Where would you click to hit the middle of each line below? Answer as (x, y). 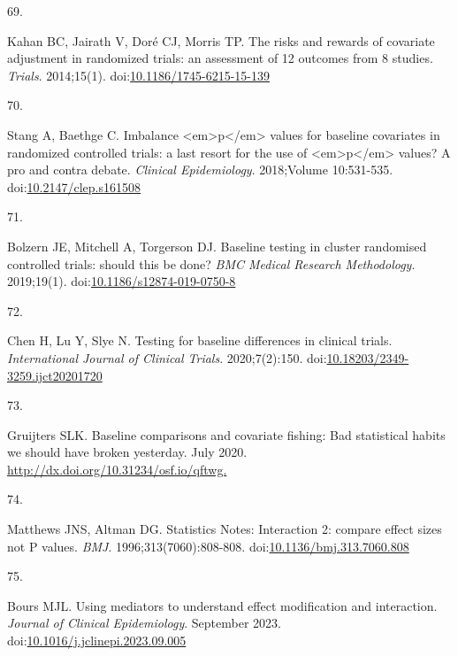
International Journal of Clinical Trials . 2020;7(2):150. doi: (167, 357)
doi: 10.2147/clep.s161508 (74, 186)
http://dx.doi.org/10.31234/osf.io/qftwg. (117, 469)
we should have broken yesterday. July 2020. (127, 452)
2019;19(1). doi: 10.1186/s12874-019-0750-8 (122, 281)
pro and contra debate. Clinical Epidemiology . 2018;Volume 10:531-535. (200, 170)
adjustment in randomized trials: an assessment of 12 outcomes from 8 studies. (220, 58)
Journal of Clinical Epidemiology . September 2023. (144, 623)
